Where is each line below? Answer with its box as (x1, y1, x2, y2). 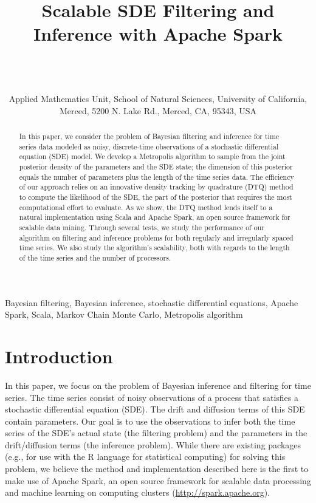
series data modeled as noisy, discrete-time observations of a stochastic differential (19, 141, 279, 151)
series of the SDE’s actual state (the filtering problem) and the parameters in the (5, 426, 307, 439)
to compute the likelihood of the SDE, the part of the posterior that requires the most (19, 192, 292, 202)
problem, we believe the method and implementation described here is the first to (5, 462, 309, 475)
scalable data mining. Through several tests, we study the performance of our (19, 222, 264, 232)
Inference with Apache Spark (33, 21, 283, 46)
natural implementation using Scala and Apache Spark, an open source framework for (19, 212, 290, 222)
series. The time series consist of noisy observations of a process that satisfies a (5, 391, 298, 403)
